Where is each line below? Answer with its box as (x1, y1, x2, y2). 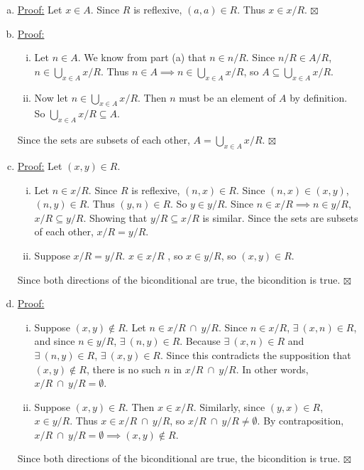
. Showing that (83, 210, 148, 225)
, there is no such (86, 361, 161, 376)
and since (34, 333, 75, 348)
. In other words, (236, 361, 309, 376)
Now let (34, 90, 69, 105)
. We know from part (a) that (77, 50, 206, 65)
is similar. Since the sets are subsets (202, 210, 358, 225)
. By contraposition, (257, 413, 344, 428)
